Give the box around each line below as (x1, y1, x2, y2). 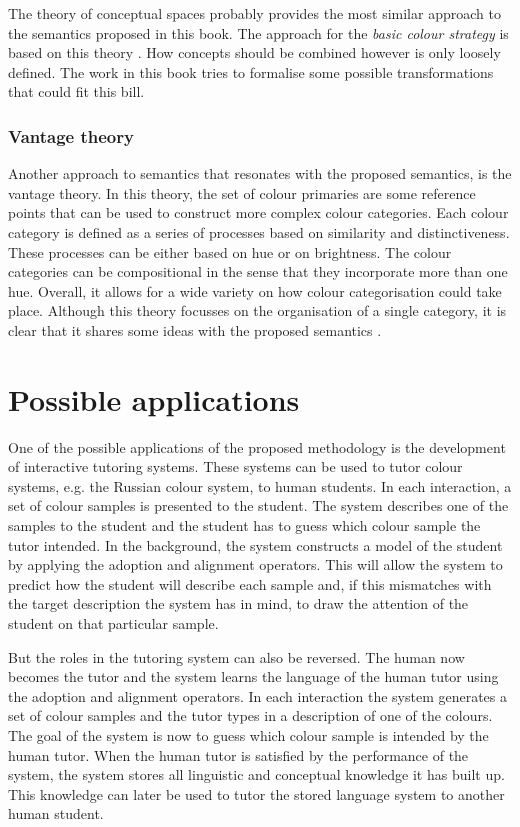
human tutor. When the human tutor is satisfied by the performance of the (8, 744, 469, 765)
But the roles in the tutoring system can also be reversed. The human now (8, 646, 465, 667)
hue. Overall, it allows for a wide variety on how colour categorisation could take (8, 280, 502, 301)
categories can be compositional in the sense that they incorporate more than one (8, 261, 508, 282)
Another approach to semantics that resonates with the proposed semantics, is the (8, 163, 512, 184)
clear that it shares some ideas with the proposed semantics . (8, 319, 382, 340)
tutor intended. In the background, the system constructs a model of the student (8, 534, 503, 555)
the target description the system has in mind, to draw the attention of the (8, 593, 469, 614)
